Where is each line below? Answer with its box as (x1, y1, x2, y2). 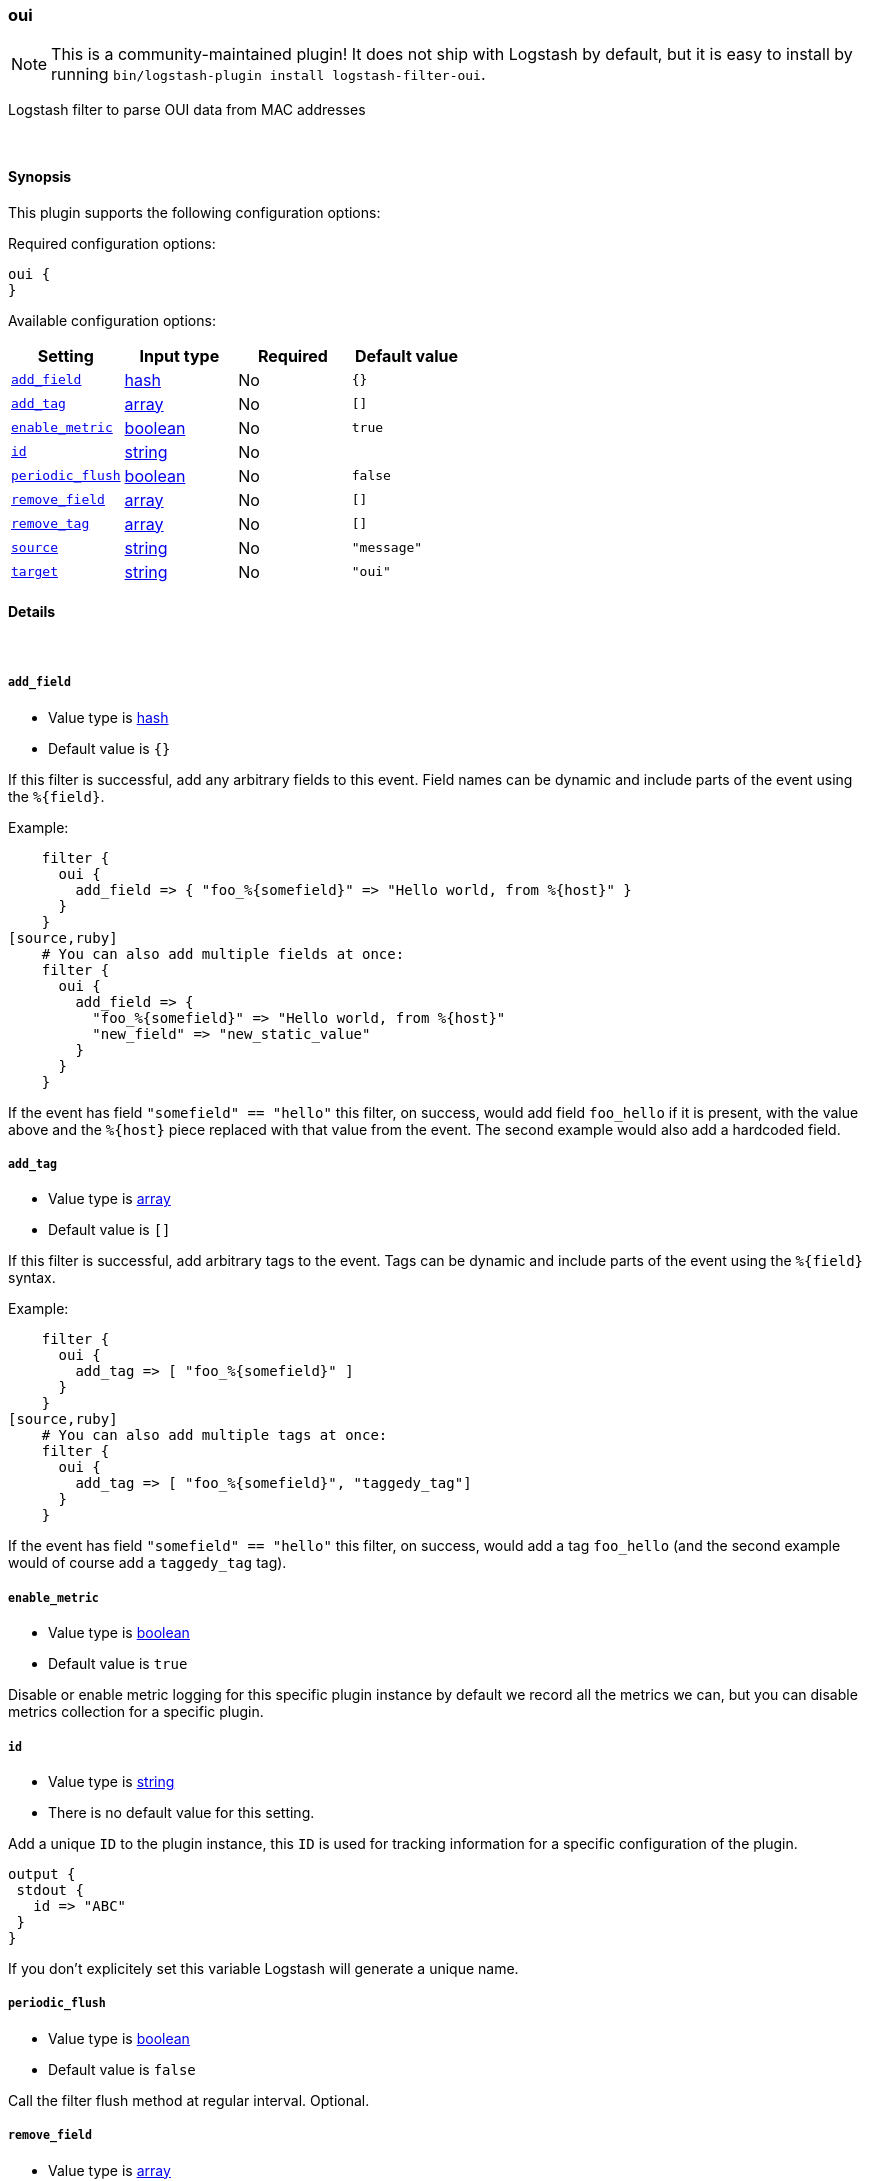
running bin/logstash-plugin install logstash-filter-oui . (51, 64, 486, 85)
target (11, 564, 58, 580)
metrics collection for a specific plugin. (8, 1703, 264, 1721)
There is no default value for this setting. (48, 1803, 315, 1821)
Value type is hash (48, 708, 169, 726)
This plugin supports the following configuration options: (8, 203, 381, 221)
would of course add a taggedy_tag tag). (8, 1554, 287, 1572)
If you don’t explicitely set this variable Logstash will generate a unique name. (8, 1959, 519, 1977)
